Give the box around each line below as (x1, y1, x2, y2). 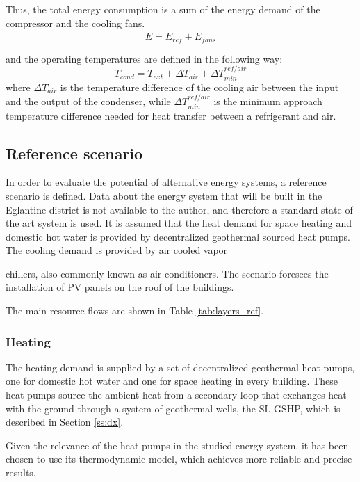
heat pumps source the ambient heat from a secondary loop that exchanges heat (6, 387, 347, 402)
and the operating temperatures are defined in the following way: (6, 51, 283, 65)
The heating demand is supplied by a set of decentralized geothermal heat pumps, (6, 360, 355, 374)
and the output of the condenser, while (6, 94, 171, 109)
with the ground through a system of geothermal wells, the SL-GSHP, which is (6, 401, 341, 415)
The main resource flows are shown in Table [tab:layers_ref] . (6, 303, 264, 318)
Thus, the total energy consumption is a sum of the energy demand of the (6, 2, 320, 16)
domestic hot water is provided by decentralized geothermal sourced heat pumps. (6, 229, 350, 243)
